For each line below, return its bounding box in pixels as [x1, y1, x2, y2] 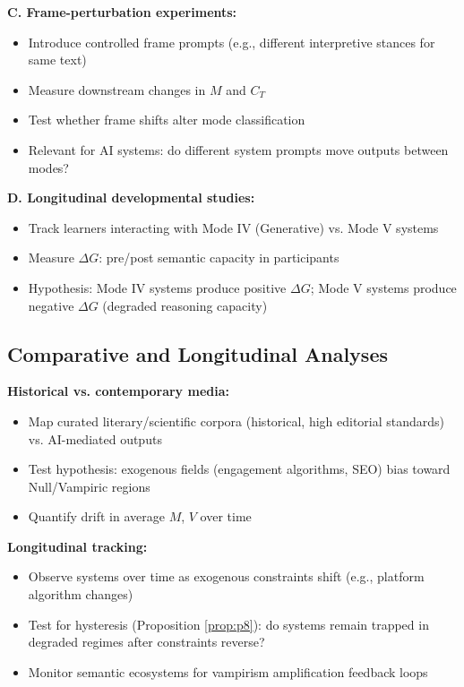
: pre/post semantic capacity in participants [99, 248, 339, 267]
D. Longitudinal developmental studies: [7, 188, 255, 207]
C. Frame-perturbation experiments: [7, 3, 237, 21]
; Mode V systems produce [310, 278, 457, 296]
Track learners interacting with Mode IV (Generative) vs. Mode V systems [28, 218, 439, 236]
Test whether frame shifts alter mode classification [28, 110, 305, 129]
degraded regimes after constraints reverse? [28, 632, 265, 651]
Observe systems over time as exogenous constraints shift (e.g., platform [28, 567, 425, 586]
